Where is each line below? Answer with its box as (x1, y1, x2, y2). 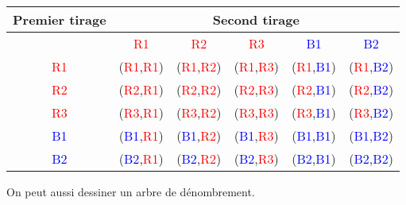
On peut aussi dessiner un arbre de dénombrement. (6, 184, 255, 199)
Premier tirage (13, 10, 106, 29)
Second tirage (212, 10, 300, 29)
